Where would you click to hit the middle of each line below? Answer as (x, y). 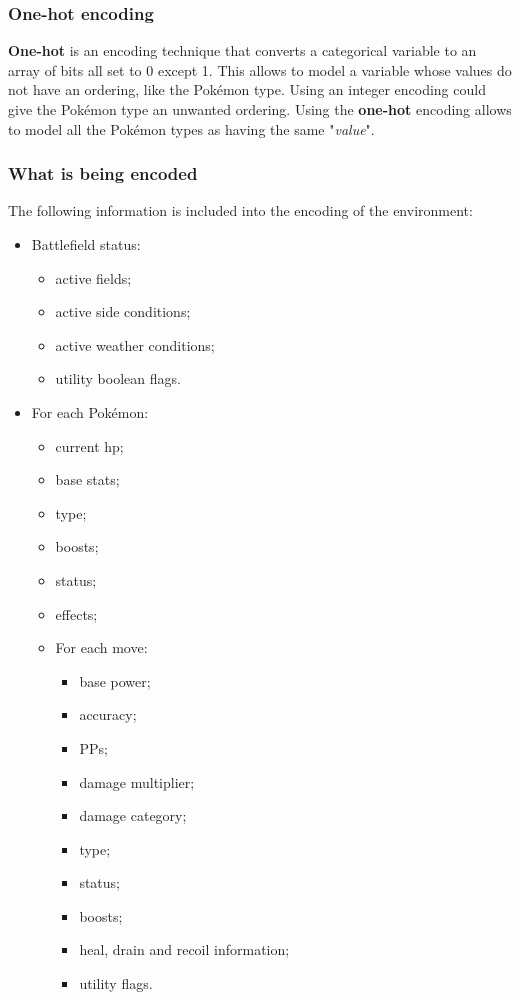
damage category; (133, 815)
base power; (115, 680)
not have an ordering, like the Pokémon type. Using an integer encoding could (247, 89)
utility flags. (116, 983)
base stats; (87, 479)
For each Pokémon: (90, 411)
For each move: (101, 647)
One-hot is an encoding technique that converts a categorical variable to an (242, 50)
